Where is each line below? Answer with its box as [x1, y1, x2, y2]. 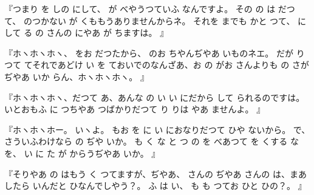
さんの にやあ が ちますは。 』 [46, 26, 169, 39]
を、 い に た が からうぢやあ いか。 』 [4, 146, 160, 159]
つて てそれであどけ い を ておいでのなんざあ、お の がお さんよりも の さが [4, 58, 309, 71]
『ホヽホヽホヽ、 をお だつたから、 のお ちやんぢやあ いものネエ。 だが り [4, 46, 305, 59]
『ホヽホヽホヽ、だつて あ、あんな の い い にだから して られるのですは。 [4, 91, 305, 103]
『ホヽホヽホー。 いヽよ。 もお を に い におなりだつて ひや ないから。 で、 [4, 123, 310, 135]
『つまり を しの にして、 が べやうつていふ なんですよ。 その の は [4, 2, 276, 15]
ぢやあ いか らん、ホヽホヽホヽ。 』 [4, 70, 149, 83]
